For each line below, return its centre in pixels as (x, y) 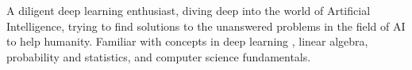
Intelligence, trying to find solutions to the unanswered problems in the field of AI (206, 26)
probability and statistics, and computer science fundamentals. (159, 56)
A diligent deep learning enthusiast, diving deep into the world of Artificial (189, 10)
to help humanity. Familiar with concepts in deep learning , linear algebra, (187, 41)
